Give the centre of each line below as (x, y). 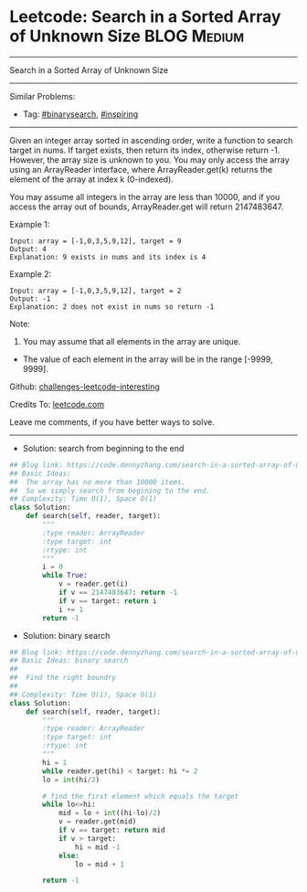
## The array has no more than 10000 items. (97, 482)
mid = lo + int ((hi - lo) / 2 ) (110, 813)
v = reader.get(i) (93, 584)
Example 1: (30, 224)
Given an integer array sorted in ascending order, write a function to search (151, 140)
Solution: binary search (66, 635)
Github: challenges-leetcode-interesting (85, 387)
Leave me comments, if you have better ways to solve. (112, 421)
